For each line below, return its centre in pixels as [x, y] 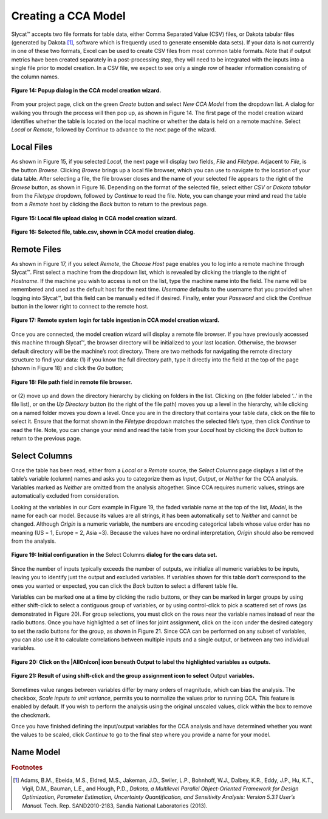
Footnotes [27, 768]
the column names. [35, 77]
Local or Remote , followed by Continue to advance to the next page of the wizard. [114, 130]
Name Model [36, 752]
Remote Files [36, 249]
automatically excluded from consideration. [65, 496]
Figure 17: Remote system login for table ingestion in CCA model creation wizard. [115, 320]
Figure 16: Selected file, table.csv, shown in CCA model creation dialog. [103, 232]
